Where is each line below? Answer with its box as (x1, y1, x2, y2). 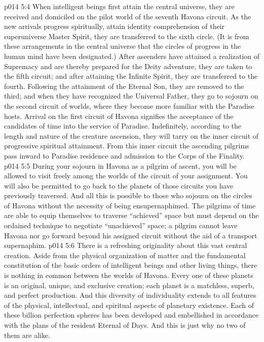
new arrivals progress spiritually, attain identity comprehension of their (4, 21, 225, 32)
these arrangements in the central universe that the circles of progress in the (4, 41, 241, 51)
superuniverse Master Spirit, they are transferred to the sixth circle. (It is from (4, 30, 249, 41)
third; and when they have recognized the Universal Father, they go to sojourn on (4, 90, 258, 101)
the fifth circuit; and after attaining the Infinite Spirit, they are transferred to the (4, 71, 258, 81)
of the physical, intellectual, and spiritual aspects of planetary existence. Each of (4, 299, 254, 310)
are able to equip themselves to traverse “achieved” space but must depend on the (4, 210, 259, 221)
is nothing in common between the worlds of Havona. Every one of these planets (4, 270, 253, 281)
